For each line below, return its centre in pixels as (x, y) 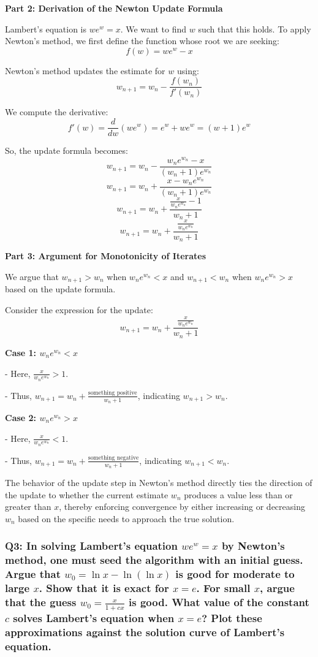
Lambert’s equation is (46, 28)
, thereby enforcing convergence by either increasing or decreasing (182, 507)
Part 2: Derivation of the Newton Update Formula (114, 8)
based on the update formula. (60, 289)
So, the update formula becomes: (66, 150)
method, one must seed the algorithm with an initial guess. (154, 560)
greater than (28, 507)
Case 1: (21, 352)
